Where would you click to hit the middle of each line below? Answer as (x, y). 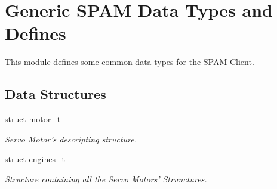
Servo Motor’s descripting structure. (71, 139)
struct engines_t (35, 159)
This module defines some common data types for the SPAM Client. (130, 62)
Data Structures (56, 94)
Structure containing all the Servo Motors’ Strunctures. (106, 179)
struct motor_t (33, 119)
